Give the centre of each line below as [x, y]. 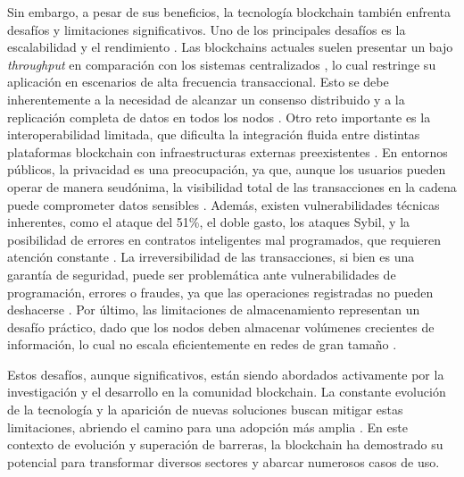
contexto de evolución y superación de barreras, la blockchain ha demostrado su [225, 444]
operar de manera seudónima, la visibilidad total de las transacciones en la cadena [232, 186]
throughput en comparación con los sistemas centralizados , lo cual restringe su [222, 64]
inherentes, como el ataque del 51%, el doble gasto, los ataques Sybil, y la [209, 222]
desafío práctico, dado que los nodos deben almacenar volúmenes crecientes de [221, 326]
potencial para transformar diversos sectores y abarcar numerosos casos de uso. [224, 461]
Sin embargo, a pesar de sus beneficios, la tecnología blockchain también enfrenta [229, 12]
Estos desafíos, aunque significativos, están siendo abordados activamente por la [226, 374]
